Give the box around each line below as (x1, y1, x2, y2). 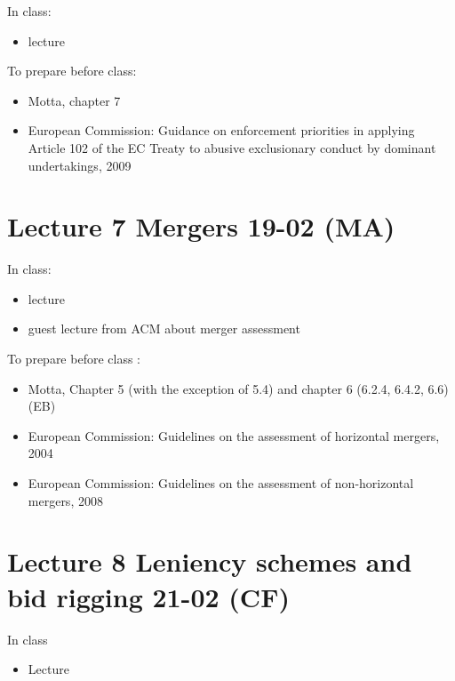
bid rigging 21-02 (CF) (7, 578, 290, 614)
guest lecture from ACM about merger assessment (28, 319, 300, 338)
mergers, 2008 (28, 491, 103, 509)
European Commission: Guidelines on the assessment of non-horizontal (28, 474, 414, 493)
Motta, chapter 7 (28, 91, 121, 109)
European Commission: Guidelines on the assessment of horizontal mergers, (28, 426, 440, 445)
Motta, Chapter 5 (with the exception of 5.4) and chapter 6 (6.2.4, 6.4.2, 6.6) (28, 379, 449, 397)
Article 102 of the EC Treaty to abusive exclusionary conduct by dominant (28, 138, 436, 156)
